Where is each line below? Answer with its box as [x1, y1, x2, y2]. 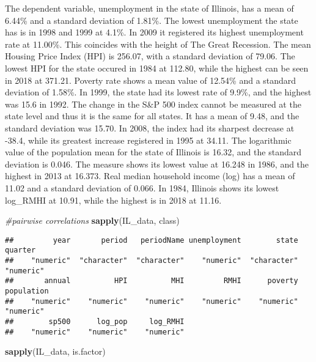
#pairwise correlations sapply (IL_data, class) [5, 214, 180, 227]
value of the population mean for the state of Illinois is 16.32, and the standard [5, 146, 301, 158]
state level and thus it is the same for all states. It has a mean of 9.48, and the [5, 109, 299, 122]
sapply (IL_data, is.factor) [5, 345, 106, 358]
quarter [5, 246, 36, 255]
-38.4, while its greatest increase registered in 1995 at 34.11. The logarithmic [5, 133, 292, 146]
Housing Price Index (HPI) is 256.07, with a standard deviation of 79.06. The [5, 50, 295, 62]
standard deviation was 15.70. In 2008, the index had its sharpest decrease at [5, 121, 295, 134]
